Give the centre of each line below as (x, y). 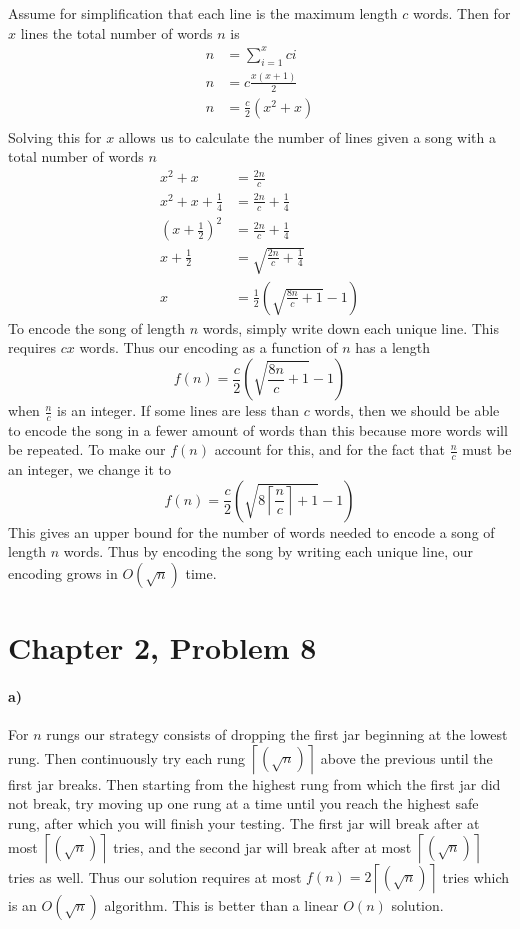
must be (487, 449)
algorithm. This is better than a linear (221, 904)
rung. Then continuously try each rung (127, 757)
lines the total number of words (116, 32)
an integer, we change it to (89, 469)
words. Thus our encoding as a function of (208, 347)
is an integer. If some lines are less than (178, 410)
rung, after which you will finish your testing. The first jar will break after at (244, 823)
